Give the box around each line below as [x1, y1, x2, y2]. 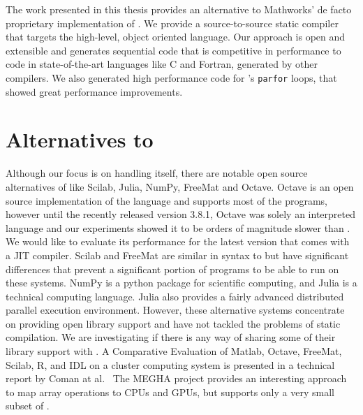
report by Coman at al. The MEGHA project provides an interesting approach [6, 371, 347, 386]
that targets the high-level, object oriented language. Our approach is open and [6, 29, 346, 44]
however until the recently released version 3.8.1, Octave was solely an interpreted [6, 207, 355, 221]
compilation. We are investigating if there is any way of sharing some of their [6, 330, 336, 344]
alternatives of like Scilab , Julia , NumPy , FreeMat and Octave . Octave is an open [6, 179, 354, 194]
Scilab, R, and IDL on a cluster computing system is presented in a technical [6, 357, 335, 372]
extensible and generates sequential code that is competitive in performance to [6, 43, 341, 57]
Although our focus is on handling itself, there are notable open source [6, 166, 308, 180]
